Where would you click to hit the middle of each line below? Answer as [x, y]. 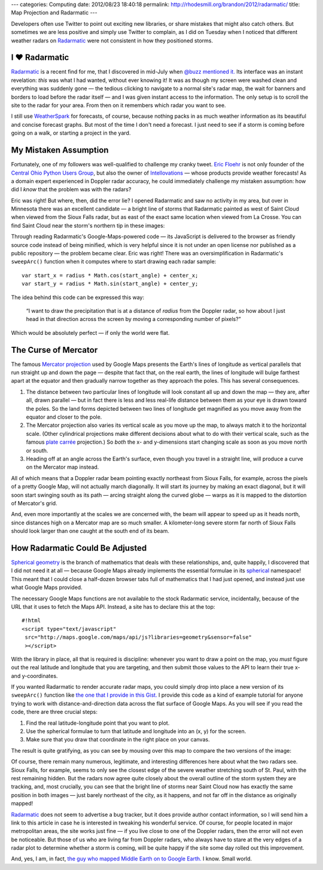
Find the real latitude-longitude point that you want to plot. [98, 723]
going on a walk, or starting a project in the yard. [71, 133]
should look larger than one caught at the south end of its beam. [90, 531]
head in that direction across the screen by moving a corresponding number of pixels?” [134, 319]
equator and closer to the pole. [64, 417]
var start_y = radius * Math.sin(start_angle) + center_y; [110, 284]
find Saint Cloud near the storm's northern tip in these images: [88, 225]
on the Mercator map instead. [63, 467]
